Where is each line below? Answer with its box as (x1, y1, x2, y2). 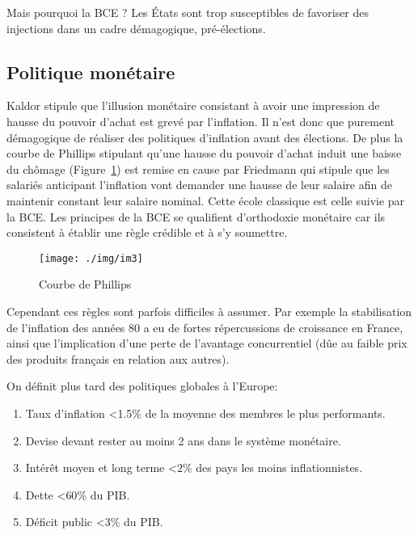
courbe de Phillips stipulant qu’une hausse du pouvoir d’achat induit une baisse (6, 145, 402, 162)
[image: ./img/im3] (39, 252, 143, 264)
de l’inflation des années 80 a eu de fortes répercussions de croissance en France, (6, 318, 403, 335)
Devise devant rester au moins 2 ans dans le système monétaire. (25, 432, 341, 449)
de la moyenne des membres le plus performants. (145, 404, 386, 421)
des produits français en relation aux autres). (6, 350, 230, 367)
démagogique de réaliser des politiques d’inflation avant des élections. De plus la (6, 128, 403, 145)
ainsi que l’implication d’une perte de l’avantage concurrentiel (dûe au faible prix (6, 335, 407, 352)
